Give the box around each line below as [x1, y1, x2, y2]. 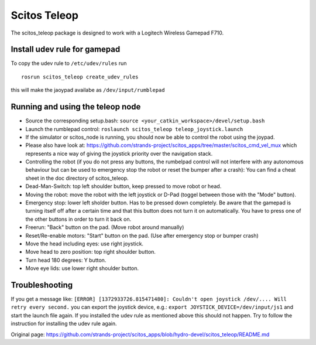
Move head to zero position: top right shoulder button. [25, 248, 156, 255]
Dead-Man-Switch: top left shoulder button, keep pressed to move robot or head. [25, 183, 222, 190]
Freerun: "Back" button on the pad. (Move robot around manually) [25, 224, 184, 231]
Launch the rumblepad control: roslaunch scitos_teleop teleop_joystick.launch [25, 125, 243, 132]
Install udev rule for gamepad [11, 45, 121, 54]
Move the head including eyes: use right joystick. [25, 240, 143, 247]
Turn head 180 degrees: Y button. [25, 257, 107, 264]
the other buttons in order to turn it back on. [25, 216, 132, 223]
